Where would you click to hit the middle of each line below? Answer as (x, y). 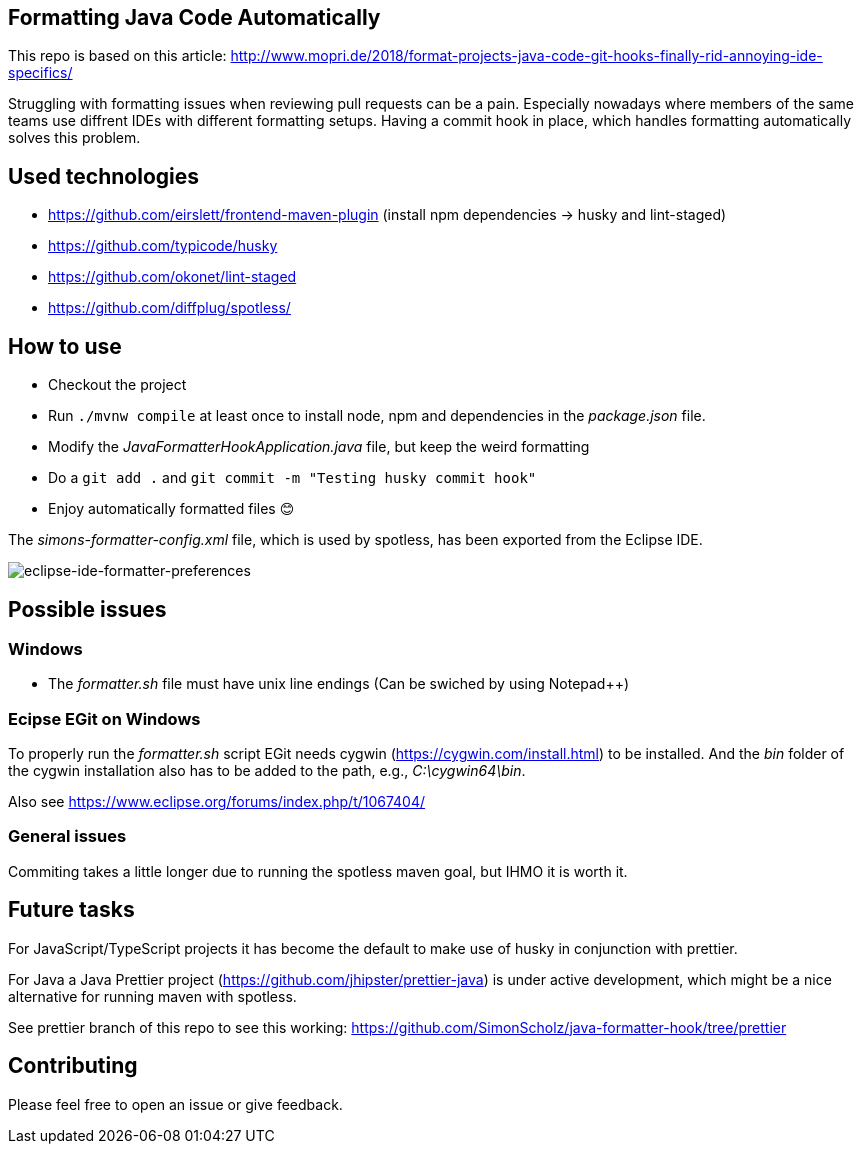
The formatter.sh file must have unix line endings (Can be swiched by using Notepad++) (339, 684)
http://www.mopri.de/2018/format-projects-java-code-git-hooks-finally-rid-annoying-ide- (526, 56)
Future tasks (71, 910)
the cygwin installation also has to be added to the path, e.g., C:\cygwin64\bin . (267, 771)
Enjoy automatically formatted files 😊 (171, 509)
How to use (65, 346)
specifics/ (40, 73)
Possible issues (87, 609)
